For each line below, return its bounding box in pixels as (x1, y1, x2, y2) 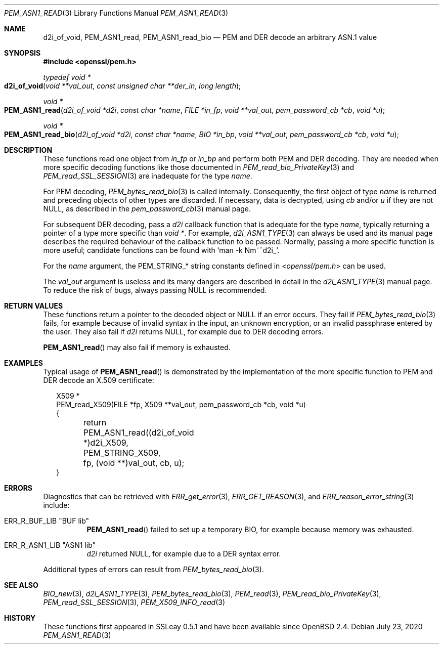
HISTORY (4, 614, 36, 622)
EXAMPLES (4, 359, 43, 367)
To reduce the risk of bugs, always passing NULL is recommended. (43, 286, 267, 294)
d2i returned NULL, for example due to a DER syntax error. (86, 549, 281, 558)
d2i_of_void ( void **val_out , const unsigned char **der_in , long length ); (4, 81, 241, 90)
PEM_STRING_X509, (83, 448, 161, 458)
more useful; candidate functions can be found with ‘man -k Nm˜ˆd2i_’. (43, 246, 280, 254)
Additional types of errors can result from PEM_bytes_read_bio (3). (43, 565, 264, 574)
